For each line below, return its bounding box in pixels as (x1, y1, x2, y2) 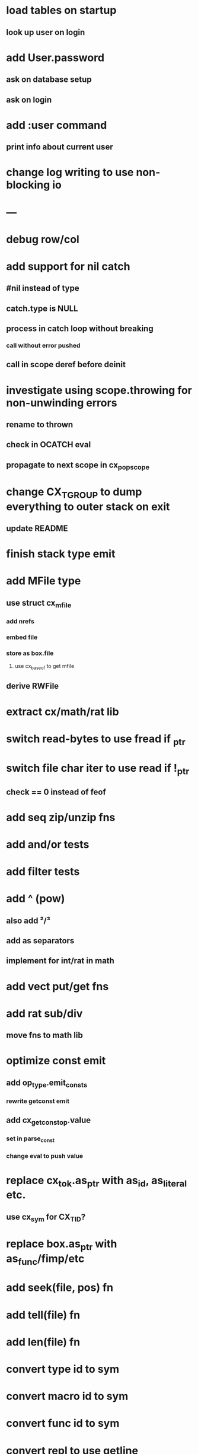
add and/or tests (6, 838, 90, 851)
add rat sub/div (6, 1007, 83, 1020)
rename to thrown (6, 419, 74, 429)
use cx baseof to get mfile (14, 663, 75, 671)
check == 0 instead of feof (6, 787, 107, 797)
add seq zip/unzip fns (6, 810, 116, 824)
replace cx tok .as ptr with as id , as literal (6, 1173, 187, 1189)
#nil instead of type (6, 283, 79, 294)
